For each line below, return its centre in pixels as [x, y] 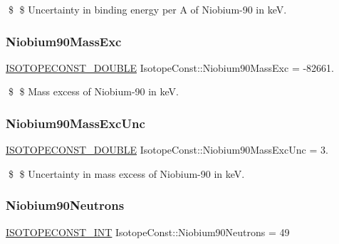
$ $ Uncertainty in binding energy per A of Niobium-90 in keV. [147, 9]
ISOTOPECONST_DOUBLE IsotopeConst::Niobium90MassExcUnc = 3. [167, 150]
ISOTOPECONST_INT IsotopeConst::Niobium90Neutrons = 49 [148, 232]
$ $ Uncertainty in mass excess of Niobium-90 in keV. [126, 173]
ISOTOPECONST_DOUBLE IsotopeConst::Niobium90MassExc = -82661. [170, 67]
